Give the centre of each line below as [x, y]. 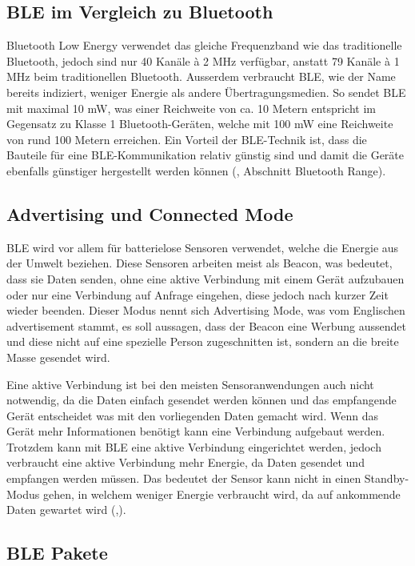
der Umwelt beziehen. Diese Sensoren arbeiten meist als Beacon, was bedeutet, [200, 263]
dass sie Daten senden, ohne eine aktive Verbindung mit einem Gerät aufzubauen [206, 278]
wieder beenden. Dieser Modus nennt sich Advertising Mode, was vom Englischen [206, 310]
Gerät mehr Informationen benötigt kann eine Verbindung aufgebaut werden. [196, 431]
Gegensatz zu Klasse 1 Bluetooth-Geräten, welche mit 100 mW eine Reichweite [200, 124]
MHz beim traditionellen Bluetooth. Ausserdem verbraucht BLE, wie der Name [201, 76]
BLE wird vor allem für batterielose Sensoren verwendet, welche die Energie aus [203, 247]
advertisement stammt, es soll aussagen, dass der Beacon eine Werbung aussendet [206, 325]
